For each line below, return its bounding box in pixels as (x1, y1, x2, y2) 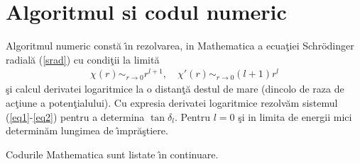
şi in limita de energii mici (238, 109, 352, 124)
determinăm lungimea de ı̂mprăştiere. (6, 123, 168, 138)
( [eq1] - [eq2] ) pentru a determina (6, 109, 145, 124)
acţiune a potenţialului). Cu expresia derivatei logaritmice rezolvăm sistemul (6, 95, 338, 110)
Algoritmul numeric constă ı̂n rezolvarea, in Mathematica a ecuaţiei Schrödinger (6, 38, 354, 53)
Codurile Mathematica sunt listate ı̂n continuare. (6, 146, 219, 161)
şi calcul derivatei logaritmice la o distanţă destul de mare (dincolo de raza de (6, 81, 344, 96)
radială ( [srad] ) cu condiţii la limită (6, 52, 160, 66)
